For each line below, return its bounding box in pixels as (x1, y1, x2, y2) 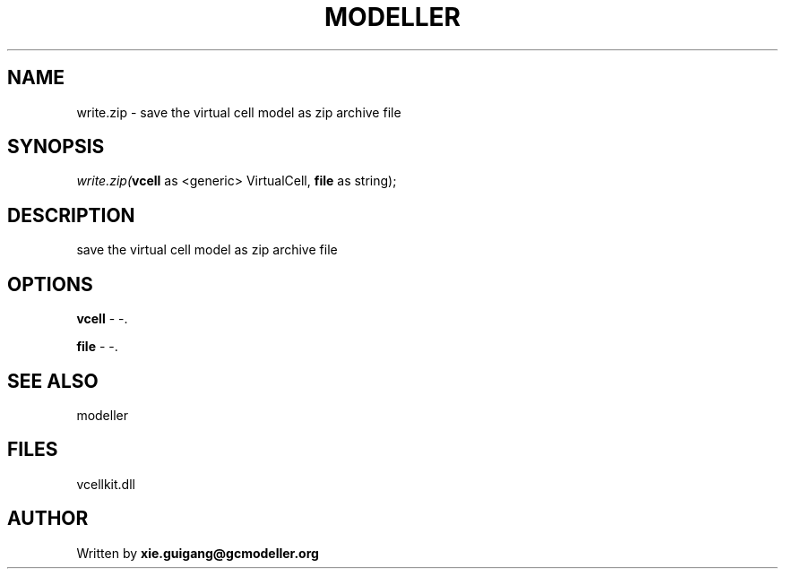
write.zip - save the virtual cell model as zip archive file (76, 104, 401, 120)
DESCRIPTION (7, 203, 135, 227)
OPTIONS (7, 272, 93, 296)
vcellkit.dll (76, 476, 135, 492)
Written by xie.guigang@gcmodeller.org (76, 545, 319, 561)
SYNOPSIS (7, 135, 105, 159)
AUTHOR (7, 507, 89, 530)
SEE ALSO (7, 369, 99, 392)
